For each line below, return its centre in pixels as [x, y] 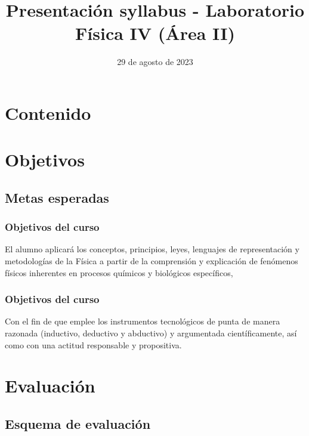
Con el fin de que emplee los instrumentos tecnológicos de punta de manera [143, 321]
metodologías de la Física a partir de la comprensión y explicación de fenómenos [152, 261]
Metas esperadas [57, 197]
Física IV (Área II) [155, 33]
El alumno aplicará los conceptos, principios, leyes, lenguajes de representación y [152, 249]
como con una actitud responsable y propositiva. [93, 344]
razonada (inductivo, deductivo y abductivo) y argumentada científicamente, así [151, 333]
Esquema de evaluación [78, 424]
